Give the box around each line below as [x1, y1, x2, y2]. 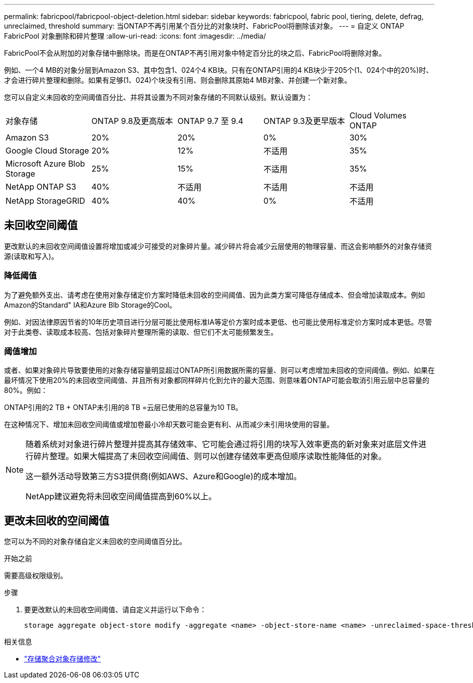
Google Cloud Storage [6, 146, 89, 156]
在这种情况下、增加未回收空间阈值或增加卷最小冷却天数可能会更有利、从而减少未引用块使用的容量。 [4, 420, 334, 429]
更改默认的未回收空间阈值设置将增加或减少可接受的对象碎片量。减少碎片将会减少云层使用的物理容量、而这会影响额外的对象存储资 [4, 241, 432, 250]
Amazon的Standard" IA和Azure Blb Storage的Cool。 [4, 300, 176, 309]
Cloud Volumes [349, 110, 407, 120]
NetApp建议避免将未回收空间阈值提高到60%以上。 [26, 491, 217, 502]
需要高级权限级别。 [4, 571, 67, 580]
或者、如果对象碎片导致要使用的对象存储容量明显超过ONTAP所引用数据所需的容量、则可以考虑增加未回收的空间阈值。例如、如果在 [4, 366, 435, 375]
